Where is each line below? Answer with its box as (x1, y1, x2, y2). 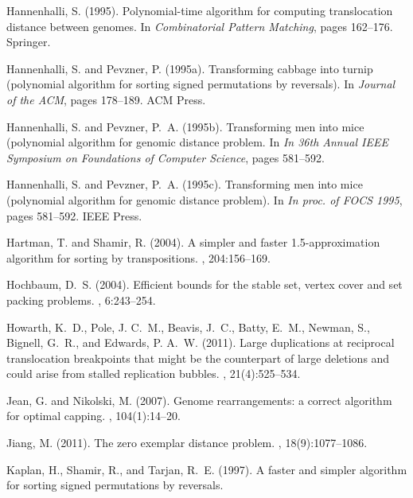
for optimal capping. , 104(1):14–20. (6, 407, 181, 424)
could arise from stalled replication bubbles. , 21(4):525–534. (6, 365, 301, 382)
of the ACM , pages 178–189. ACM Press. (6, 91, 206, 107)
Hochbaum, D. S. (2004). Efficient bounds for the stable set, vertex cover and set (6, 276, 403, 293)
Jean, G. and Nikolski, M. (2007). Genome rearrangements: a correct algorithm (6, 391, 392, 408)
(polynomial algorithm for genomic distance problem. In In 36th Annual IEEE (6, 134, 388, 150)
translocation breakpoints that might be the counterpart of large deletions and (6, 349, 390, 366)
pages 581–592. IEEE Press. (6, 207, 142, 224)
